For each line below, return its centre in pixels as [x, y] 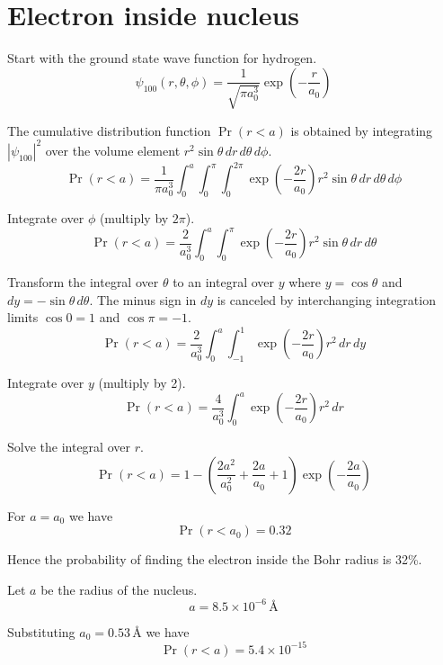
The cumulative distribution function [109, 130]
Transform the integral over [83, 281]
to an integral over [223, 281]
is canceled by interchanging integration [326, 299]
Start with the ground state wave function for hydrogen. [162, 58]
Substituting [41, 631]
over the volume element [113, 150]
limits [23, 317]
